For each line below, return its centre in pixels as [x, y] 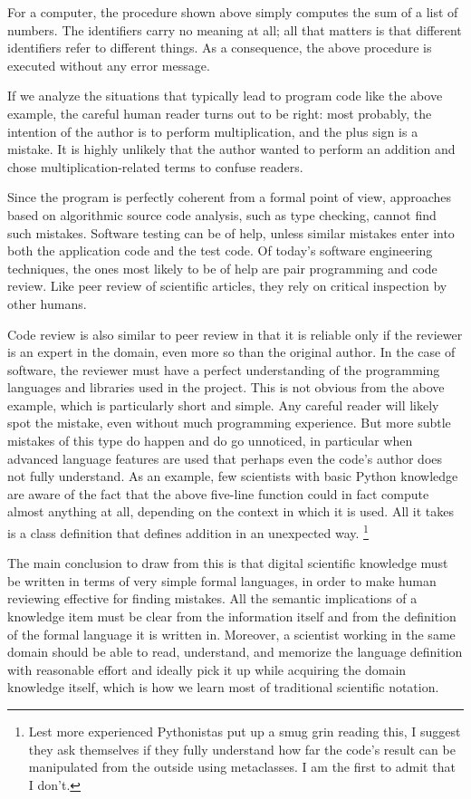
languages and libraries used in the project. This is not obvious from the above [226, 387]
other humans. [47, 303]
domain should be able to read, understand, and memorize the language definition [235, 652]
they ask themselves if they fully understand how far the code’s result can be [242, 749]
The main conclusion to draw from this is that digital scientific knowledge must [228, 563]
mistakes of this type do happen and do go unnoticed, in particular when [210, 441]
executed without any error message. [109, 65]
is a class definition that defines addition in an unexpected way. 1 [188, 531]
